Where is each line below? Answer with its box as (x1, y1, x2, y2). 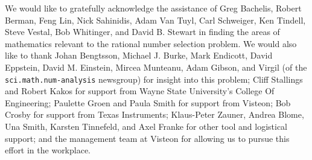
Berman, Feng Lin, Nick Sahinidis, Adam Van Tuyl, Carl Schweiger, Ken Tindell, (5, 13, 306, 26)
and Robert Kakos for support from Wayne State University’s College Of (5, 85, 275, 97)
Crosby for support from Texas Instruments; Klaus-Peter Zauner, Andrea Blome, (5, 108, 304, 121)
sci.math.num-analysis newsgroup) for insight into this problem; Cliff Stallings (5, 72, 303, 85)
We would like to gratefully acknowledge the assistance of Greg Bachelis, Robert (5, 2, 302, 14)
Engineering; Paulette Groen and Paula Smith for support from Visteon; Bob (5, 96, 291, 109)
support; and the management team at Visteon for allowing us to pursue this (5, 132, 290, 144)
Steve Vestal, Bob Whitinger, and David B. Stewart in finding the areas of (5, 25, 280, 38)
